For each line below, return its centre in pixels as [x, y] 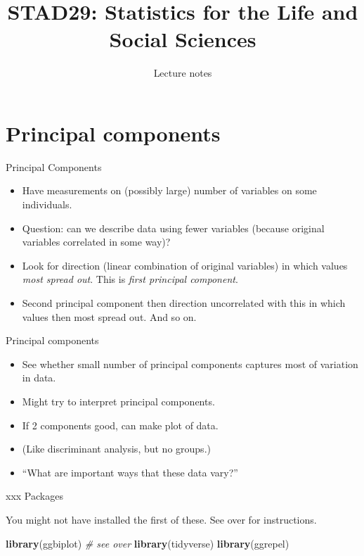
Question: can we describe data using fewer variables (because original [173, 228]
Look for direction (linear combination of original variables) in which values [185, 265]
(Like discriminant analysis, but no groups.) [116, 449]
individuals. [47, 204]
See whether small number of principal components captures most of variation [190, 364]
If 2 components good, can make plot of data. [120, 425]
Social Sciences [183, 39]
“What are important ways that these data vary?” [130, 472]
